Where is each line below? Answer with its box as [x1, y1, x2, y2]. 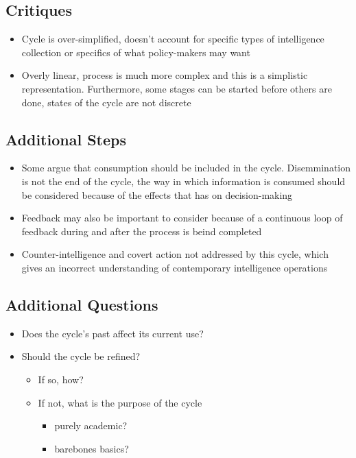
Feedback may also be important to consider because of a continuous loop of [21, 210, 343, 225]
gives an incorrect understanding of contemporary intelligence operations [21, 260, 328, 274]
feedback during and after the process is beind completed [21, 224, 262, 238]
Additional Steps [5, 128, 127, 149]
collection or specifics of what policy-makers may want [21, 45, 250, 59]
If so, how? [38, 372, 84, 386]
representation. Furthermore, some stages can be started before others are [21, 81, 332, 95]
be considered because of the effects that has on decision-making [21, 187, 293, 202]
